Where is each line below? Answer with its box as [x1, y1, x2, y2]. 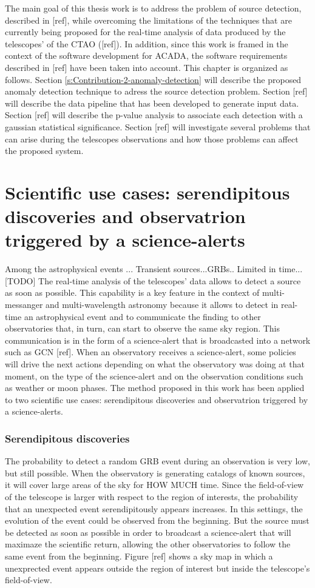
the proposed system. [5, 144, 84, 157]
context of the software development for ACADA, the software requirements [5, 49, 288, 62]
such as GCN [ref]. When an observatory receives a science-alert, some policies [5, 346, 296, 358]
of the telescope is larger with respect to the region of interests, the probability [5, 490, 299, 503]
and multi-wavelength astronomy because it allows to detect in [46, 298, 279, 310]
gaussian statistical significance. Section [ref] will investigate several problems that [5, 120, 311, 133]
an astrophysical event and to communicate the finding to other [24, 310, 261, 322]
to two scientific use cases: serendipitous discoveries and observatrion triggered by [5, 393, 308, 406]
